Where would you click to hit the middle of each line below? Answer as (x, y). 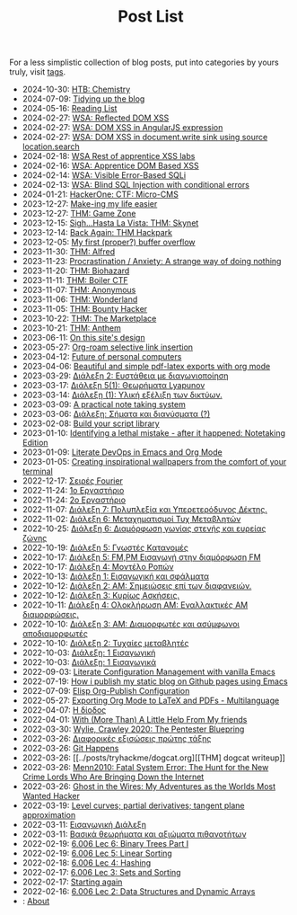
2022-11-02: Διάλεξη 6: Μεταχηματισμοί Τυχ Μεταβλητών (131, 520)
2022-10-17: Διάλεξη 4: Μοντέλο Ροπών (98, 567)
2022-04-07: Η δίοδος (64, 710)
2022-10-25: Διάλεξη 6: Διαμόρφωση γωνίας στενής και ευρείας (144, 529)
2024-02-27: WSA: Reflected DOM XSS (96, 118)
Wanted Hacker (51, 796)
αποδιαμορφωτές (55, 634)
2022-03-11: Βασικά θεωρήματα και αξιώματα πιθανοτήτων (134, 834)
